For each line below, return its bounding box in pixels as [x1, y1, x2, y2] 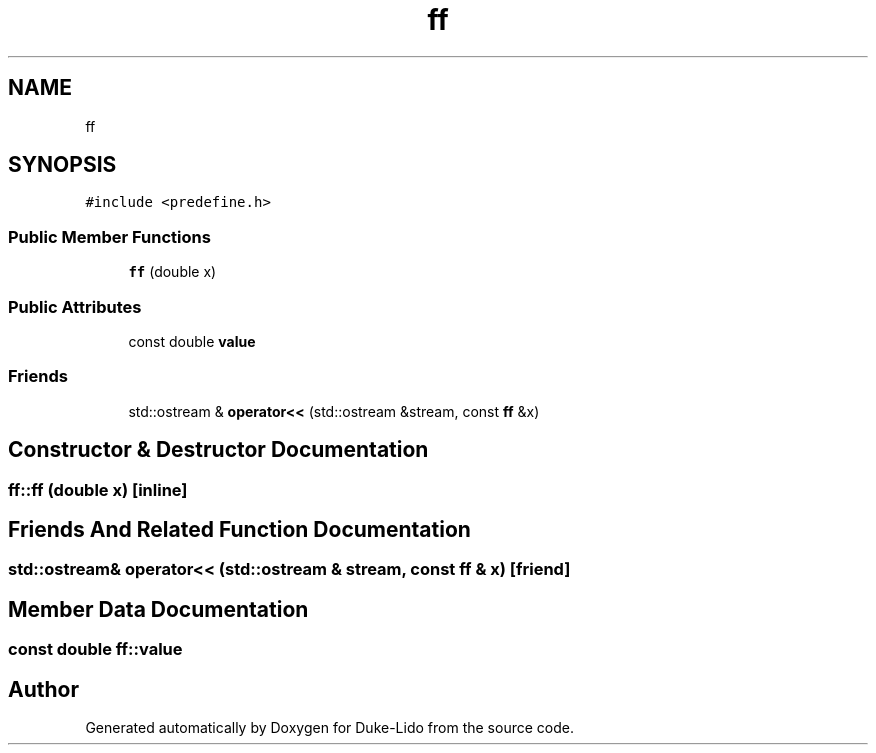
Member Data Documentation [8, 596, 309, 622]
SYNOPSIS [8, 152, 117, 178]
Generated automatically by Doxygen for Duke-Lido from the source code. [85, 719, 574, 737]
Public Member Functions [8, 226, 211, 247]
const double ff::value [8, 639, 183, 660]
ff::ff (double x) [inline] [8, 479, 188, 500]
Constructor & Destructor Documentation [8, 437, 429, 463]
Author [8, 676, 79, 702]
